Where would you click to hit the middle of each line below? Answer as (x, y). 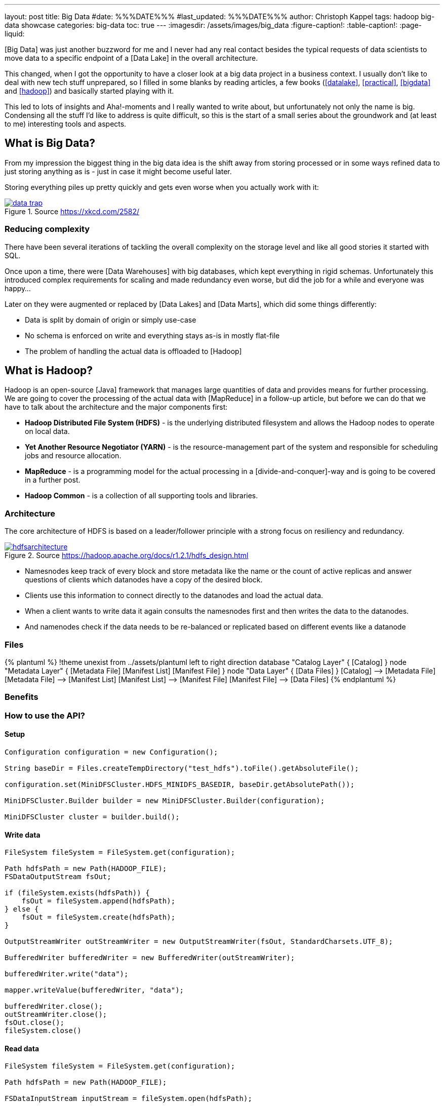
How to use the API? (45, 715)
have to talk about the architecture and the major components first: (116, 407)
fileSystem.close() (43, 1031)
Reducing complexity (47, 229)
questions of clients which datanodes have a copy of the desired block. (144, 580)
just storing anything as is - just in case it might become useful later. (118, 171)
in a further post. (53, 480)
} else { (22, 909)
